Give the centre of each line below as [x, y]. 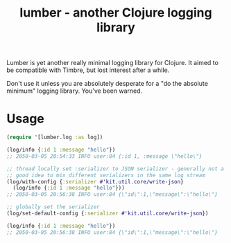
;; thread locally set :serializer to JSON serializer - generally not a [115, 169]
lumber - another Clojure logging [116, 13]
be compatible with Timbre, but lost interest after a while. [88, 70]
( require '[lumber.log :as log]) [55, 137]
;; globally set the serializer [53, 207]
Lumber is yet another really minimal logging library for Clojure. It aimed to [113, 63]
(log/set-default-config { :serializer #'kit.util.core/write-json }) [108, 213]
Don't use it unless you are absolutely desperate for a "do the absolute [108, 84]
